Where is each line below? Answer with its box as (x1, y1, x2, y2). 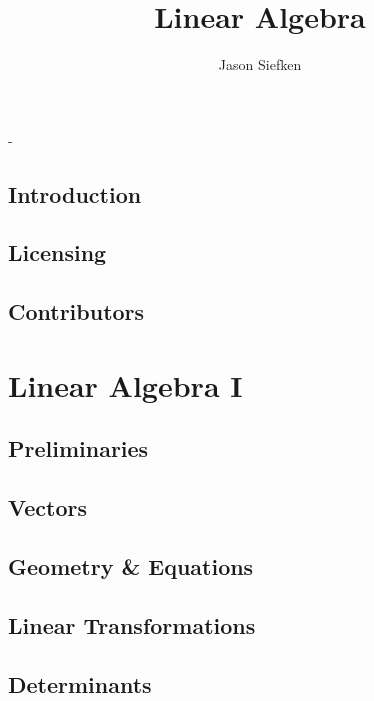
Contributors (8, 296, 145, 327)
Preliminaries (8, 433, 149, 464)
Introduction (8, 178, 142, 209)
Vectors (8, 492, 87, 523)
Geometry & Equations (8, 550, 254, 581)
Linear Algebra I (8, 364, 243, 405)
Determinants (8, 668, 152, 699)
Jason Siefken (218, 54, 302, 75)
